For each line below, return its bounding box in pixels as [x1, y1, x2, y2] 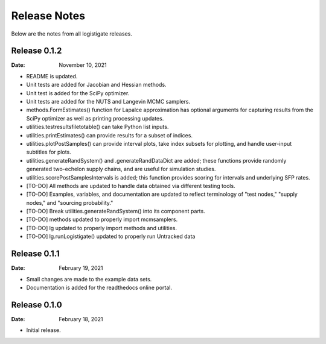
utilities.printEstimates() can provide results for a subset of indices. [26, 131, 193, 139]
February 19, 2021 [59, 264, 103, 272]
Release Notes [11, 9, 86, 22]
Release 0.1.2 [11, 46, 62, 56]
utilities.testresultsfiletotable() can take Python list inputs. [26, 124, 169, 131]
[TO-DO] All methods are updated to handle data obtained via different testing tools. [26, 182, 235, 189]
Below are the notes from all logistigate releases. [11, 30, 133, 37]
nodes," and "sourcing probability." [26, 199, 113, 206]
